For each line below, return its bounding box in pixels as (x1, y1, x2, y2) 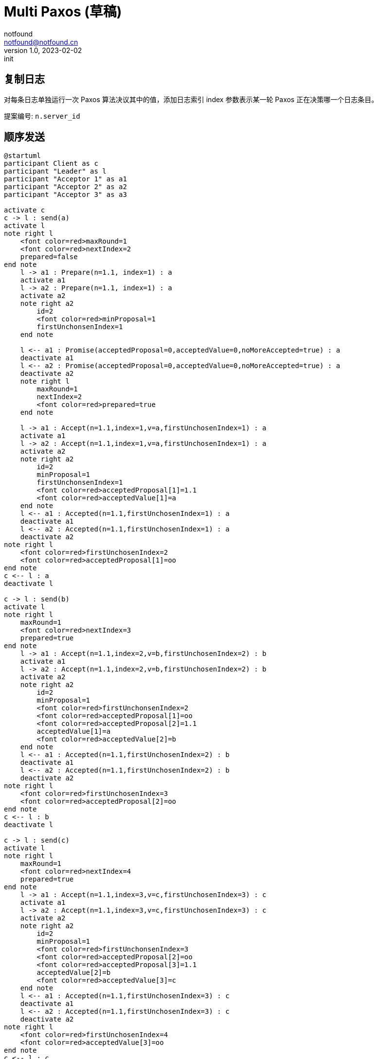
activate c (4, 206, 45, 214)
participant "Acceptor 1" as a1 (4, 175, 127, 183)
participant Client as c (4, 159, 98, 168)
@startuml (4, 152, 41, 160)
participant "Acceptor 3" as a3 (4, 191, 127, 199)
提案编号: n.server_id (4, 111, 80, 120)
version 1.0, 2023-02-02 (4, 46, 82, 54)
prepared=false (20, 253, 78, 261)
